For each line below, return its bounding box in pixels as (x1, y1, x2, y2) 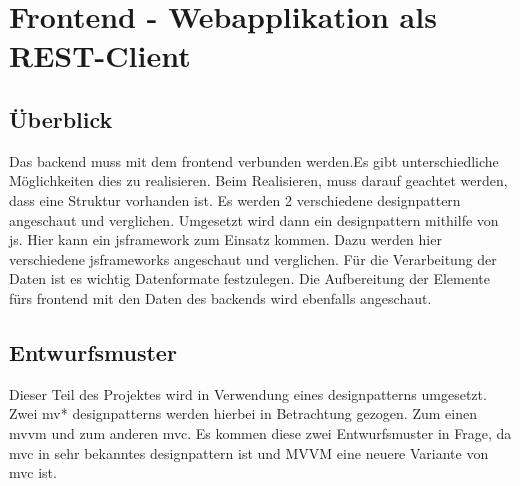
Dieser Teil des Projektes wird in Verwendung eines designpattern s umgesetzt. (9, 383, 487, 404)
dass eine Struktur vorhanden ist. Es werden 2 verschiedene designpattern (9, 189, 461, 210)
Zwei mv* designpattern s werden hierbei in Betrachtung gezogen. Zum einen (9, 403, 477, 424)
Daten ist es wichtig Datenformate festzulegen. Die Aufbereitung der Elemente (9, 268, 490, 289)
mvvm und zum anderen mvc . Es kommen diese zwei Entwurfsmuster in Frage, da (9, 422, 512, 443)
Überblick (9, 103, 113, 134)
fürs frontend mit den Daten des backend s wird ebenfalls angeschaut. (9, 287, 432, 308)
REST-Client (9, 35, 191, 76)
